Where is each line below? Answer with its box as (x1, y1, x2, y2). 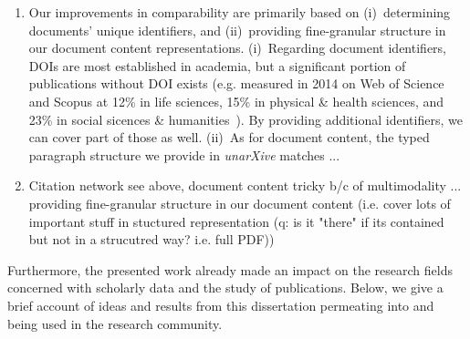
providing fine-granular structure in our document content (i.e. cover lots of (28, 193, 451, 212)
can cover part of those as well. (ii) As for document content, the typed (28, 128, 430, 147)
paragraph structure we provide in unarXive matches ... (28, 145, 340, 164)
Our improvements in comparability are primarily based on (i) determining (28, 3, 451, 21)
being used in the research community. (7, 313, 223, 333)
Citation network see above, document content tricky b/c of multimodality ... (28, 176, 462, 195)
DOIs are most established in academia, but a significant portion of (28, 56, 406, 75)
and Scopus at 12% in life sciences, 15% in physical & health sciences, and (28, 91, 444, 110)
